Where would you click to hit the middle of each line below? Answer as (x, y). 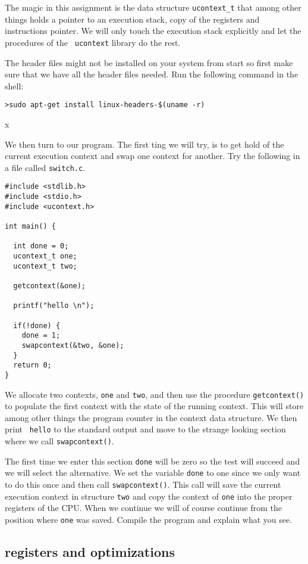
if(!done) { (37, 325)
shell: (14, 85)
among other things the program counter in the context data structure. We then (151, 417)
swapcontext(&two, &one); (73, 345)
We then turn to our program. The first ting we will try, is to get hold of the (144, 144)
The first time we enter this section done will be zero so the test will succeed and (153, 461)
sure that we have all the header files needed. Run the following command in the (152, 74)
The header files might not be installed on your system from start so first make (149, 62)
